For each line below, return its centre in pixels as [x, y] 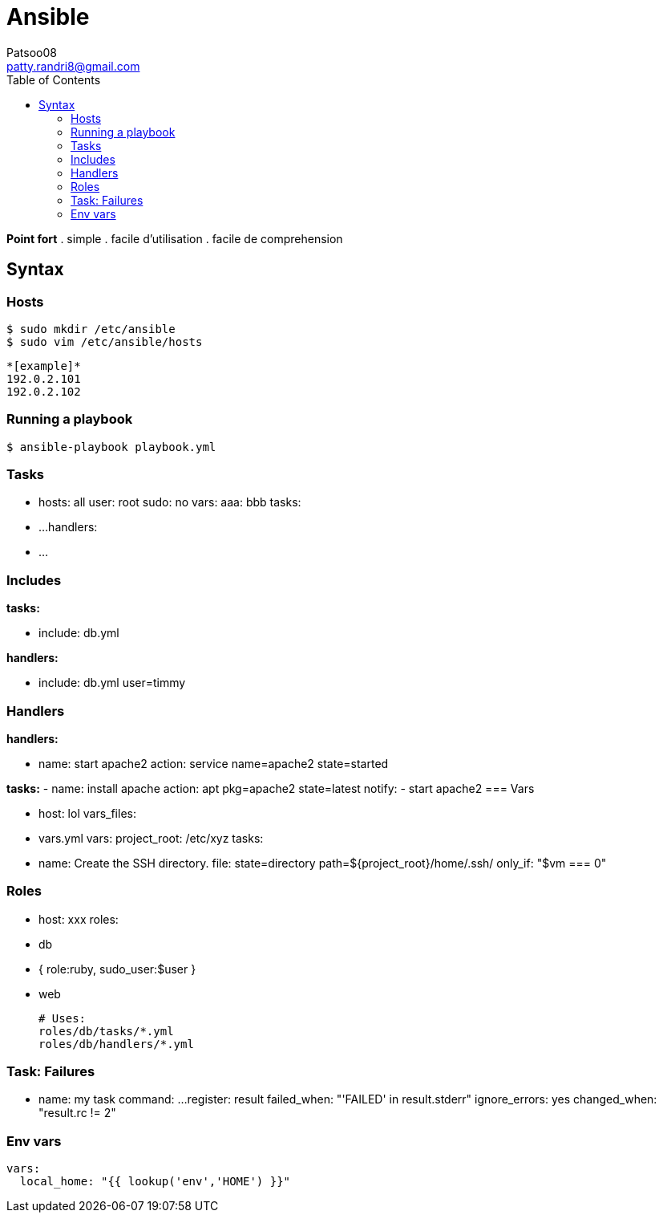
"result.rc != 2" [77, 1113]
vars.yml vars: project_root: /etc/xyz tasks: [151, 838]
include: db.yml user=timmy [112, 683]
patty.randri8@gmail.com [73, 66]
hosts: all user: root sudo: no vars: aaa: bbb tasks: [170, 502]
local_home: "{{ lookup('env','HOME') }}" [155, 1182]
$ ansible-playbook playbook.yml [111, 447]
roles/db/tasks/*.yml [106, 1031]
